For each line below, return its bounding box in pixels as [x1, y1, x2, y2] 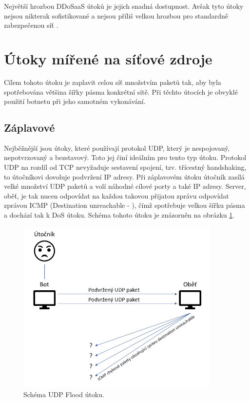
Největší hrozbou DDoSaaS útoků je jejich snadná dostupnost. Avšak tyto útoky [4, 1, 244, 11]
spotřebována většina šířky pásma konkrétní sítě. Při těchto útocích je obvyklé [4, 86, 238, 97]
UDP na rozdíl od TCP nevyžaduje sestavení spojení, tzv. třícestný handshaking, [4, 162, 247, 172]
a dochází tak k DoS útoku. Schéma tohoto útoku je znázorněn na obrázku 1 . [4, 210, 235, 220]
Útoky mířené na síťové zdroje [4, 48, 212, 68]
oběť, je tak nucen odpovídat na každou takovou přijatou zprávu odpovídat [4, 190, 229, 200]
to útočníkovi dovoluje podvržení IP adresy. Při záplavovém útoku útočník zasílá [4, 171, 245, 181]
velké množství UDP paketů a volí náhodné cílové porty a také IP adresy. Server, [4, 181, 246, 191]
